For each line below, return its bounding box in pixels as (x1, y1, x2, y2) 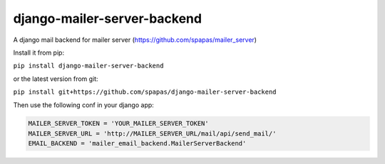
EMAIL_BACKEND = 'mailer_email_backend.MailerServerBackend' (28, 139, 247, 148)
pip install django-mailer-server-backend (13, 62, 164, 70)
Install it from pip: (13, 48, 64, 57)
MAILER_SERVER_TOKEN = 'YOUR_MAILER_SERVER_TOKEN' (28, 119, 210, 128)
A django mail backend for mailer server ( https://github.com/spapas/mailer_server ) (13, 35, 257, 44)
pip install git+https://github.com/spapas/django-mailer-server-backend (13, 88, 277, 96)
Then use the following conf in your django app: (13, 100, 155, 109)
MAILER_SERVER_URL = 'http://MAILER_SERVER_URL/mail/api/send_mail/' (28, 129, 277, 138)
